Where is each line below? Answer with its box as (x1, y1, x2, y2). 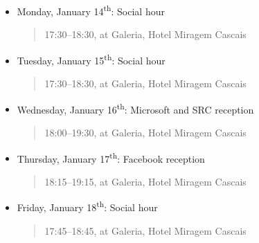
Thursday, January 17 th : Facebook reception (17, 149, 205, 165)
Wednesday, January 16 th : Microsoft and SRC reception (17, 100, 254, 116)
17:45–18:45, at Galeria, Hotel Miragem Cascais (44, 223, 247, 237)
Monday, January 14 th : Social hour (17, 2, 165, 18)
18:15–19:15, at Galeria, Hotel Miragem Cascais (44, 174, 247, 188)
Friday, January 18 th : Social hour (17, 198, 158, 215)
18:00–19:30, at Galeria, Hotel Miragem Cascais (44, 125, 247, 139)
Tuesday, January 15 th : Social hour (17, 51, 166, 67)
